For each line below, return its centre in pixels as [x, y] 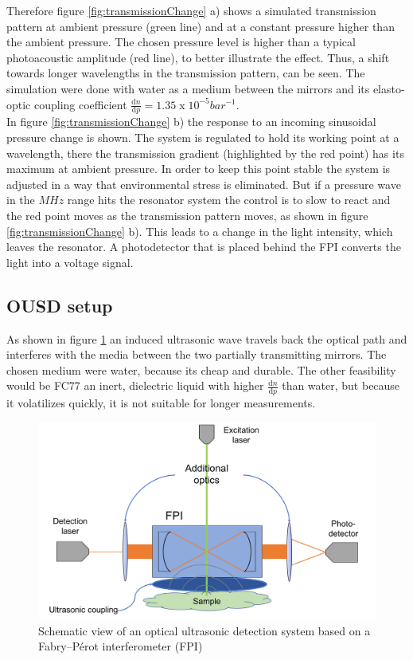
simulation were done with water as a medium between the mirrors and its [188, 88]
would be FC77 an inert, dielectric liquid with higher [135, 385]
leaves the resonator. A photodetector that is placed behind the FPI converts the [204, 247]
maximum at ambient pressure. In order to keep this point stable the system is [199, 169]
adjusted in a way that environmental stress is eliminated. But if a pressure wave [204, 184]
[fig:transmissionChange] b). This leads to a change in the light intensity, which [200, 231]
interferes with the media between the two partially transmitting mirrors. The [197, 354]
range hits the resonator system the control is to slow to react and [229, 200]
